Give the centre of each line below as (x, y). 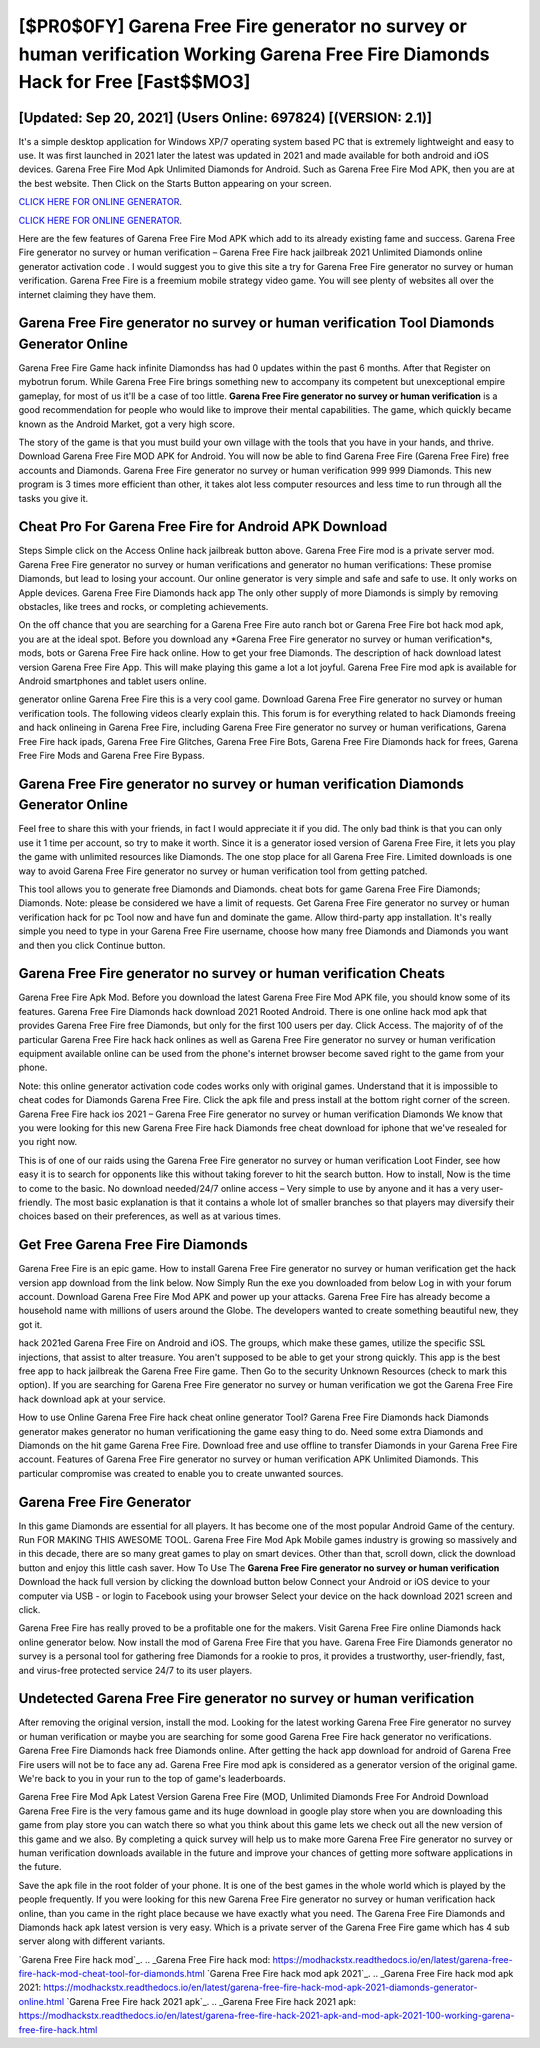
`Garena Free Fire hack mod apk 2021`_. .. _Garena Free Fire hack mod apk (360, 1974)
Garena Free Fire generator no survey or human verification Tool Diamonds (256, 323)
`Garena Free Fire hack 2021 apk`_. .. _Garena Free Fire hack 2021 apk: (211, 2001)
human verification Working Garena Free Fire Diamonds (254, 54)
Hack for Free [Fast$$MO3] (134, 82)
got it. (30, 1324)
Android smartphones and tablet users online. (112, 681)
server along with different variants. (92, 1941)
